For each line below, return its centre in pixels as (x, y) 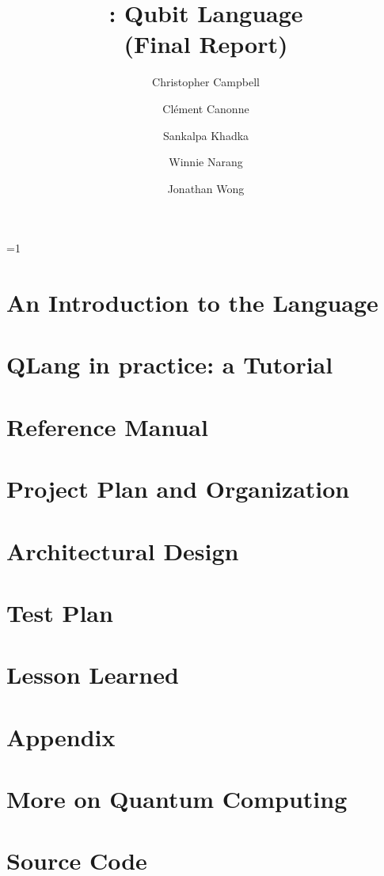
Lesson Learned (93, 675)
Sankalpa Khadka (206, 135)
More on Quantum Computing (177, 799)
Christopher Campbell (206, 82)
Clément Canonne (206, 108)
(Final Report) (206, 44)
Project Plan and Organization (178, 489)
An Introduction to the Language (192, 303)
